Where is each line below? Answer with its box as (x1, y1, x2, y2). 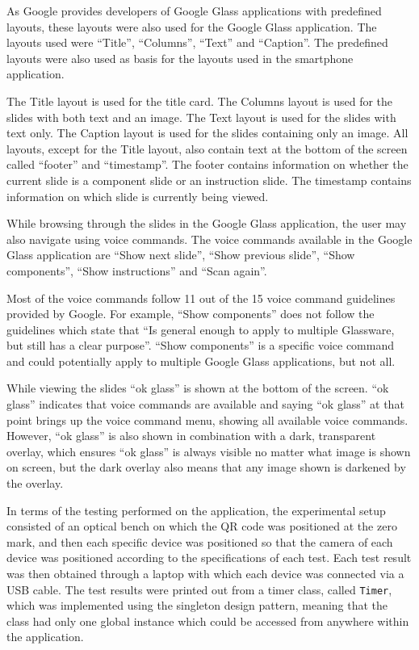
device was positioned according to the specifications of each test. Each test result (6, 549, 412, 566)
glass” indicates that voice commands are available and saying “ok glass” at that (6, 396, 404, 413)
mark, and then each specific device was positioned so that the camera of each (6, 533, 393, 550)
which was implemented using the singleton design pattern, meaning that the (6, 597, 388, 614)
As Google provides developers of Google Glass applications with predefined (6, 2, 382, 19)
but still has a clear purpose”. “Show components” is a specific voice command (6, 337, 394, 354)
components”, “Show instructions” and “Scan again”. (6, 262, 267, 279)
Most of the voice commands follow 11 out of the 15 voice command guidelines (6, 289, 396, 306)
